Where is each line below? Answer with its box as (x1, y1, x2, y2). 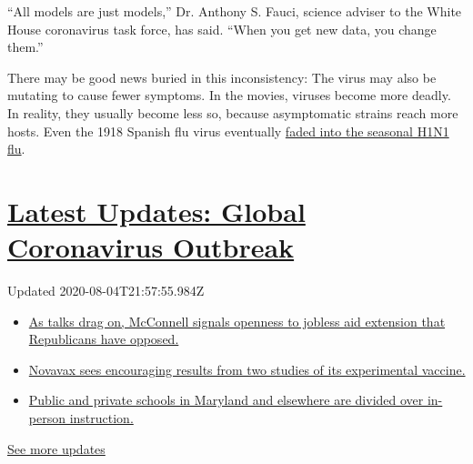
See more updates (7, 439, 106, 458)
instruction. (69, 409, 134, 428)
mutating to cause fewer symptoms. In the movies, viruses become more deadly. (7, 86, 451, 105)
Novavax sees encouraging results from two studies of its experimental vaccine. (28, 359, 466, 378)
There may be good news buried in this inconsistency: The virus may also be (7, 67, 437, 86)
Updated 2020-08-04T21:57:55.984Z (7, 281, 205, 300)
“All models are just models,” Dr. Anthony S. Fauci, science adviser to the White (7, 2, 462, 20)
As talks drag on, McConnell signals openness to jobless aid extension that (28, 311, 446, 330)
